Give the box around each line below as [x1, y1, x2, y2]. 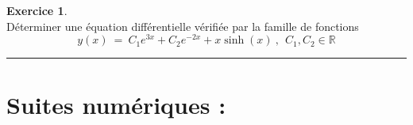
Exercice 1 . [6, 2, 68, 18]
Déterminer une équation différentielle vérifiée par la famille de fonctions [6, 17, 359, 34]
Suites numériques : [6, 89, 226, 121]
